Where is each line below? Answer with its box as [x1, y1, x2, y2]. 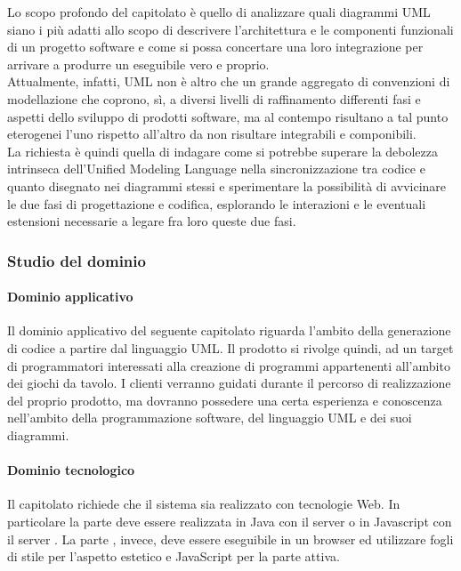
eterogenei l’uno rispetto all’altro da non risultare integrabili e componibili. [7, 125, 417, 143]
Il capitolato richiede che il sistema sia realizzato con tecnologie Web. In [7, 495, 400, 513]
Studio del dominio [7, 249, 146, 271]
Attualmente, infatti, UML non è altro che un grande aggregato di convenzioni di [7, 72, 450, 91]
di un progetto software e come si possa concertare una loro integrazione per [7, 37, 424, 56]
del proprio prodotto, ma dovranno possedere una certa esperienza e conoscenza [7, 390, 442, 409]
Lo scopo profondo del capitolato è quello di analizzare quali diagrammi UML [7, 3, 431, 20]
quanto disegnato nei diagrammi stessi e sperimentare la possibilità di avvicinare [7, 176, 447, 195]
